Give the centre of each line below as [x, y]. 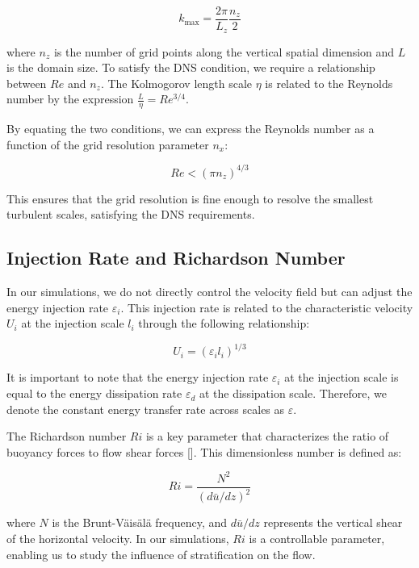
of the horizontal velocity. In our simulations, [118, 538]
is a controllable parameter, [317, 538]
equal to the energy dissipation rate [94, 393]
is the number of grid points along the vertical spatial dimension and [224, 51]
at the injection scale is [341, 377]
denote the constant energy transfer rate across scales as [146, 409]
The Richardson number [67, 436]
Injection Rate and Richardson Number [176, 258]
